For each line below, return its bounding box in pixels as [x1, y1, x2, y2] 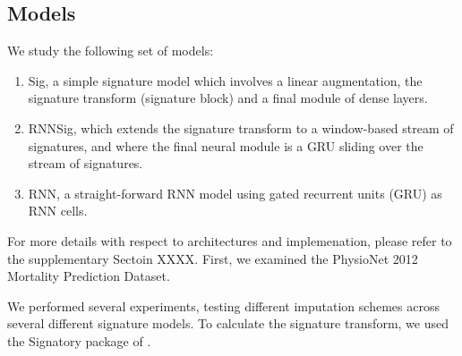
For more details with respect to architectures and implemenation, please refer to [7, 231, 452, 250]
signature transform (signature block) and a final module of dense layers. [28, 89, 428, 107]
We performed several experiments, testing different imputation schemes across [7, 296, 440, 315]
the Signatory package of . [7, 331, 151, 350]
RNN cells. [28, 201, 88, 220]
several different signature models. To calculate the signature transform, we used [7, 314, 449, 333]
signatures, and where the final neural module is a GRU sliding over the [28, 136, 423, 155]
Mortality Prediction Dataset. [7, 267, 170, 285]
